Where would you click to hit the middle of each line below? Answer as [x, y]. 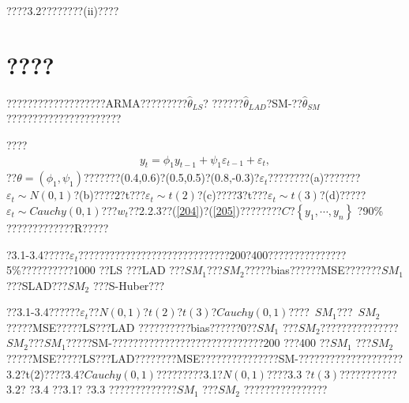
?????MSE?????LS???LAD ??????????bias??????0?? [132, 327]
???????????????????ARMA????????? [97, 102]
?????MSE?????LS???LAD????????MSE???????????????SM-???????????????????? [205, 358]
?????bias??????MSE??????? [313, 270]
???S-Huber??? [129, 285]
